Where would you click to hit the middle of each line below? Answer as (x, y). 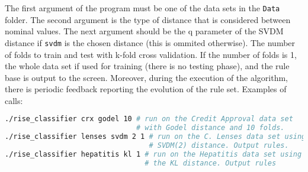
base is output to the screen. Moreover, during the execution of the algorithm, (146, 77)
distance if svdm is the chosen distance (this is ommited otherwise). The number (150, 42)
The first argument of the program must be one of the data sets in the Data (142, 8)
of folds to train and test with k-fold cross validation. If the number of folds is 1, (151, 54)
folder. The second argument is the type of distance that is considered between (148, 19)
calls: (14, 100)
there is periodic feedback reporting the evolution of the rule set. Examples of (146, 89)
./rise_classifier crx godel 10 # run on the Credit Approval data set (149, 119)
